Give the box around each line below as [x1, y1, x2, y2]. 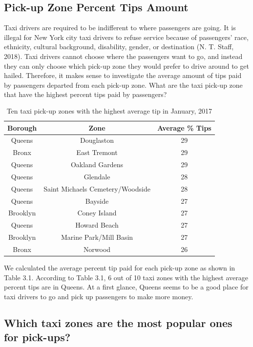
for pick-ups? [4, 329, 71, 345]
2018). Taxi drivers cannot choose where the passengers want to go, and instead [4, 51, 243, 61]
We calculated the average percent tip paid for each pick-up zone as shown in [4, 263, 235, 273]
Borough [7, 122, 37, 133]
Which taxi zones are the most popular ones [4, 315, 232, 330]
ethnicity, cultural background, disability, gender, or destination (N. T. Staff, [4, 41, 234, 52]
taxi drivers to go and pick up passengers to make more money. [4, 291, 193, 301]
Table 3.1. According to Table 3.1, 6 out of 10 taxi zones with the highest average [4, 272, 248, 282]
